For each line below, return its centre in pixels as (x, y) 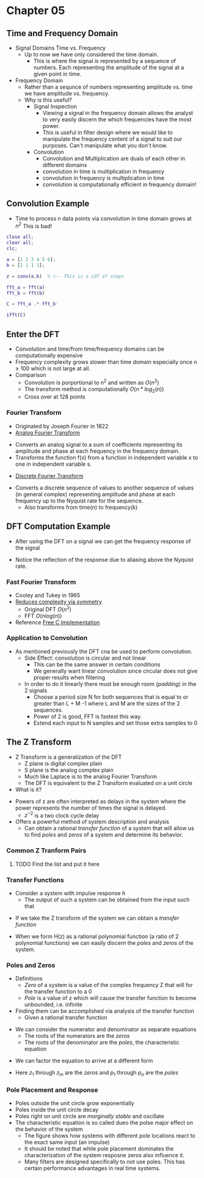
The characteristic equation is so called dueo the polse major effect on (104, 1123)
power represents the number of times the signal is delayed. (91, 808)
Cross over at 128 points (55, 397)
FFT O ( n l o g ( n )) (43, 616)
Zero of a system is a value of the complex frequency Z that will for (109, 985)
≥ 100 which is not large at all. (53, 368)
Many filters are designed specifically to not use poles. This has (104, 1162)
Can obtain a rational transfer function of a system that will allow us (109, 828)
